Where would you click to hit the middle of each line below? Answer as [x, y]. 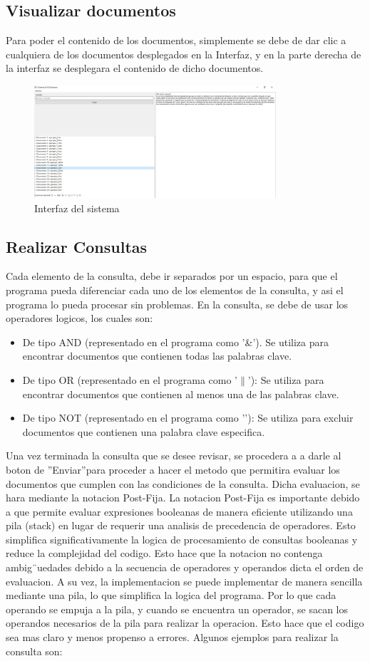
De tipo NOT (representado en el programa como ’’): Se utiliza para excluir [188, 418]
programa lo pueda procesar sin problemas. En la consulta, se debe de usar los [177, 304]
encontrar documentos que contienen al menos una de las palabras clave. [181, 394]
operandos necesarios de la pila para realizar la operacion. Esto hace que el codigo [185, 623]
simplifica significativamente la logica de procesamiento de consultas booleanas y [182, 539]
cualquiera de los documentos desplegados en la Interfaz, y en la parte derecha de [184, 54]
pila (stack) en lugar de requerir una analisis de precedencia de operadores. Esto [181, 525]
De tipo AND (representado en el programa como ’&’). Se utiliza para [176, 342]
